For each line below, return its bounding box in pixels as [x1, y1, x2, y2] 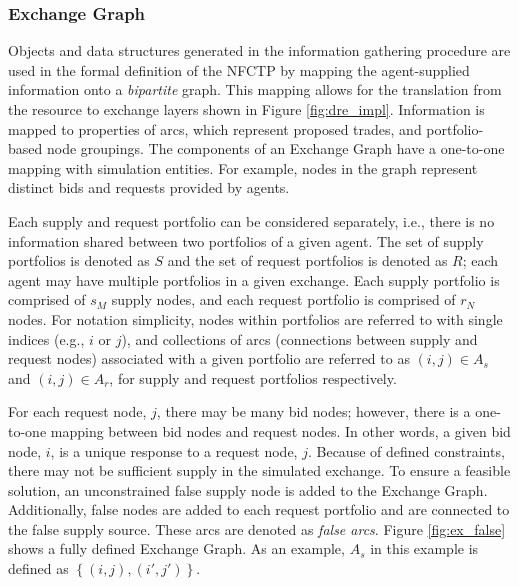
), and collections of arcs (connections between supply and [121, 328, 478, 349]
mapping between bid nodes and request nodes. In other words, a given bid [50, 420, 511, 441]
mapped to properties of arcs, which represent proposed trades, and [8, 118, 422, 139]
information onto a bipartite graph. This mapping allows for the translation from [8, 79, 502, 100]
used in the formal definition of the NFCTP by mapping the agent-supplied [8, 59, 470, 80]
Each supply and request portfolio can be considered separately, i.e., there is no [8, 210, 495, 231]
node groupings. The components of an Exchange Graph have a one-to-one [46, 138, 505, 159]
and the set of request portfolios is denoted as [167, 250, 448, 271]
